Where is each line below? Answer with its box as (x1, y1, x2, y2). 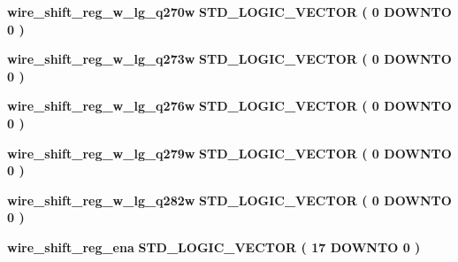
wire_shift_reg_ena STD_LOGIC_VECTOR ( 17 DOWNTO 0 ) (7, 237, 421, 256)
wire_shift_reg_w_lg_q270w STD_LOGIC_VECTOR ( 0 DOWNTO (7, 3, 452, 20)
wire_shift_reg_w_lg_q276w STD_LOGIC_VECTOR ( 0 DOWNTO (7, 96, 452, 115)
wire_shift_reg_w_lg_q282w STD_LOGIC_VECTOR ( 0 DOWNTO (7, 190, 452, 209)
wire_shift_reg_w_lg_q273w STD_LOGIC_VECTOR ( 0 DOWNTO (7, 50, 452, 68)
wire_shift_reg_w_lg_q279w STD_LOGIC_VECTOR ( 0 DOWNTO (7, 143, 452, 162)
